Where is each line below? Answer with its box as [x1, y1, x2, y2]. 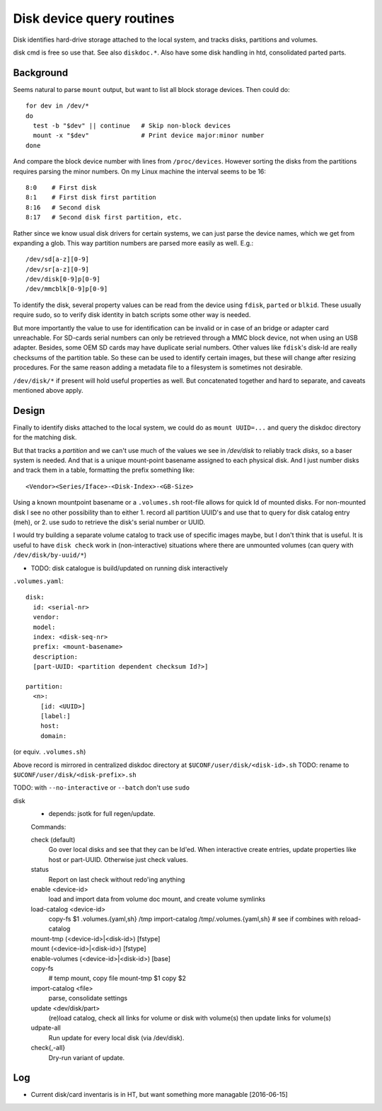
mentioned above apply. [13, 386, 84, 394]
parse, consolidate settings [48, 994, 127, 1003]
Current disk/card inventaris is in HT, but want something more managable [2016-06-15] [30, 1090, 288, 1099]
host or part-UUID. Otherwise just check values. [48, 855, 189, 863]
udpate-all [30, 1023, 62, 1032]
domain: [40, 732, 67, 739]
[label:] [40, 712, 71, 720]
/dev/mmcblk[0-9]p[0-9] [25, 285, 108, 293]
